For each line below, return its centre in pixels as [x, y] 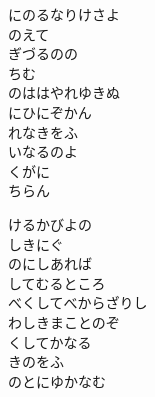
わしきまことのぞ [64, 321]
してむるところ [57, 282]
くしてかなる [50, 341]
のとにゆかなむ [57, 380]
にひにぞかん [50, 111]
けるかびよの [50, 223]
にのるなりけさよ [64, 14]
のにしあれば [50, 263]
